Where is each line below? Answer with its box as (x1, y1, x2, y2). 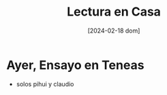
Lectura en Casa (66, 4, 162, 20)
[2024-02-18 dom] (87, 26, 140, 35)
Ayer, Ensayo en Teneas (6, 57, 145, 73)
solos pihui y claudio (16, 79, 74, 88)
